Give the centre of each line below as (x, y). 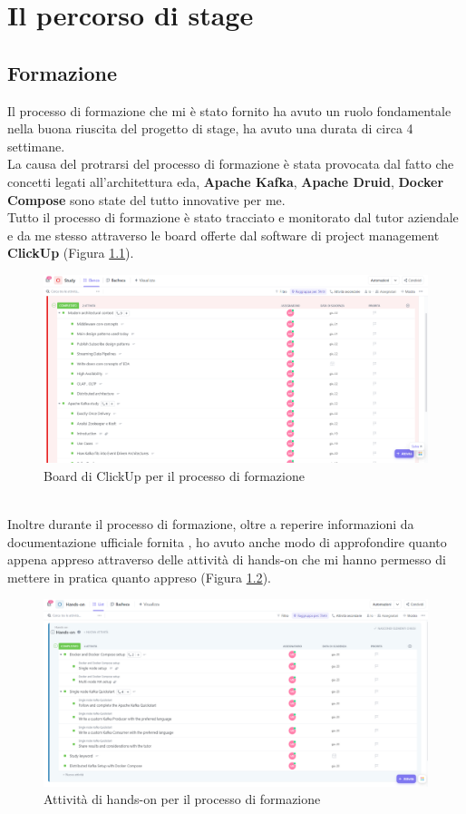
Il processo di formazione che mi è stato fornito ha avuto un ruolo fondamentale (229, 110)
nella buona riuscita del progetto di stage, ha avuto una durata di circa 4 (210, 128)
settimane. (36, 146)
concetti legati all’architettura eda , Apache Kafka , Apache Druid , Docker (226, 181)
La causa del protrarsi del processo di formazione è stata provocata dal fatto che (231, 164)
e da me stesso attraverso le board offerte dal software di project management (223, 235)
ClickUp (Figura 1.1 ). (71, 253)
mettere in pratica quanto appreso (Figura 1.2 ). (139, 577)
